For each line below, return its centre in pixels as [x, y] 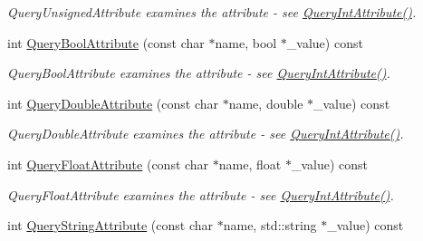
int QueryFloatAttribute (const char [108, 164]
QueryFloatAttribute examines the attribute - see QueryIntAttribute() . [201, 194]
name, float [250, 164]
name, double [266, 103]
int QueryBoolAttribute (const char [106, 42]
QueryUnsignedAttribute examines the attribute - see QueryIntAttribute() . [212, 12]
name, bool [246, 42]
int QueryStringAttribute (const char [111, 225]
